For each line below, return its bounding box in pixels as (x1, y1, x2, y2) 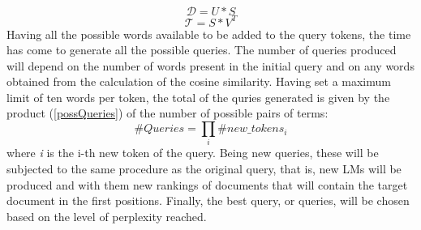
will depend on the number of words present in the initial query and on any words (6, 57, 415, 74)
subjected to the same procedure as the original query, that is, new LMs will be (6, 160, 402, 177)
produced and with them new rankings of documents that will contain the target (6, 176, 408, 193)
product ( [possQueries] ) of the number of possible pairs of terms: (6, 104, 329, 121)
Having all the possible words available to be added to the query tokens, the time (6, 25, 411, 42)
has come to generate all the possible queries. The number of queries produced (6, 41, 397, 58)
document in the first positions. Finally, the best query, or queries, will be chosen (6, 192, 410, 209)
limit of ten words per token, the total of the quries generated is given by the (6, 88, 390, 105)
